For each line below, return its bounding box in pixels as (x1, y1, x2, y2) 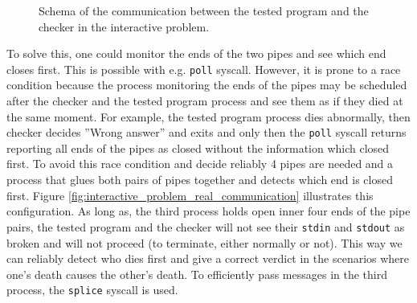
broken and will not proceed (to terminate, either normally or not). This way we (6, 234, 403, 251)
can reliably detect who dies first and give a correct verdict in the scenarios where (6, 250, 410, 267)
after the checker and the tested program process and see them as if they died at (6, 92, 403, 109)
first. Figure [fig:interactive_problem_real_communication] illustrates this (6, 186, 374, 203)
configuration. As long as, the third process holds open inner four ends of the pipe (6, 203, 411, 219)
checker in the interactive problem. (39, 18, 210, 35)
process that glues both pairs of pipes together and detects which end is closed (6, 171, 393, 188)
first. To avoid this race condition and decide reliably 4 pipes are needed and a (6, 155, 394, 172)
